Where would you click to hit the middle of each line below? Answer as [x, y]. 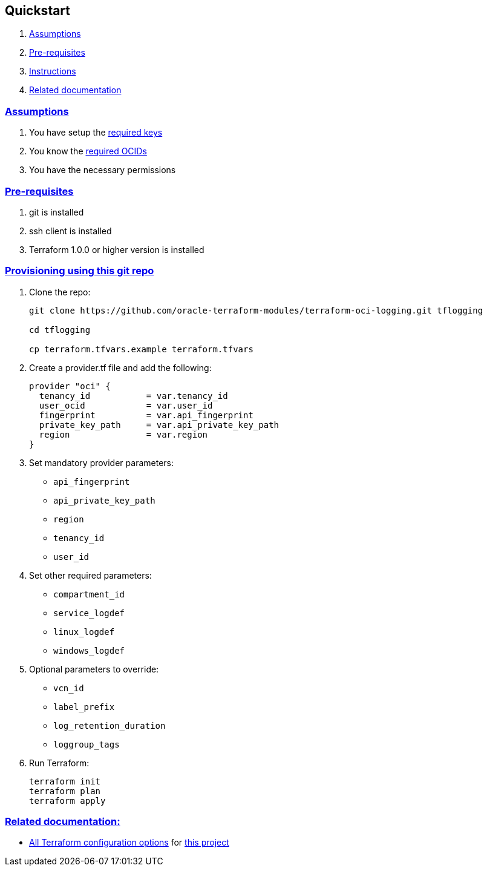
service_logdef [89, 613]
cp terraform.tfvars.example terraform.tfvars [141, 349]
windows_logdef [89, 650]
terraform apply [67, 800]
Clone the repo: [60, 292]
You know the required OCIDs [88, 151]
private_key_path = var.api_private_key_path [159, 425]
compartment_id [89, 594]
